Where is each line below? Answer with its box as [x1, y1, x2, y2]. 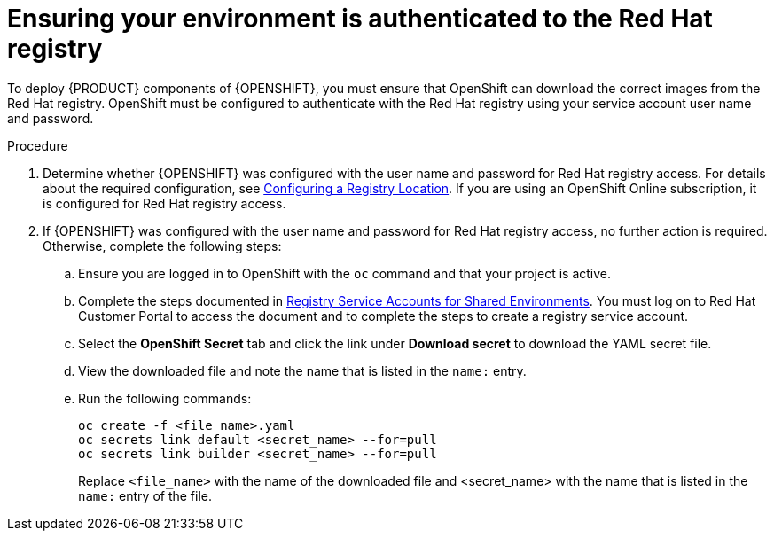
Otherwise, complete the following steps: [43, 238, 282, 253]
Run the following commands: [78, 390, 252, 406]
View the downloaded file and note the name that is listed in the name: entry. [78, 363, 527, 378]
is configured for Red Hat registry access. [43, 195, 286, 211]
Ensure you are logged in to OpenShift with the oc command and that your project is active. [78, 265, 612, 281]
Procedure [7, 137, 68, 153]
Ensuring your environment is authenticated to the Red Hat [7, 4, 713, 34]
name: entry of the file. [78, 487, 213, 503]
